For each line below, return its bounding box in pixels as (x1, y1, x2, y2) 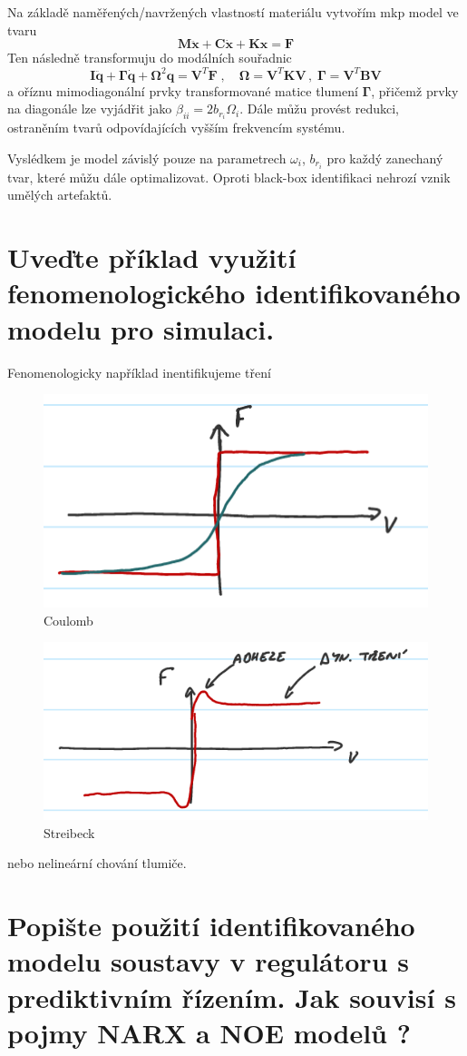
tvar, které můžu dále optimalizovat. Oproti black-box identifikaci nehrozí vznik (7, 167, 451, 186)
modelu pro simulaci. (7, 310, 275, 347)
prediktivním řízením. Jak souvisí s (7, 978, 456, 1015)
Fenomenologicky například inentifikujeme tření (7, 362, 271, 381)
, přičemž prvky (371, 81, 459, 100)
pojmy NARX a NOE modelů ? (7, 1013, 411, 1051)
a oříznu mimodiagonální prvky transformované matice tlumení (7, 81, 358, 100)
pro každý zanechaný (326, 148, 443, 167)
